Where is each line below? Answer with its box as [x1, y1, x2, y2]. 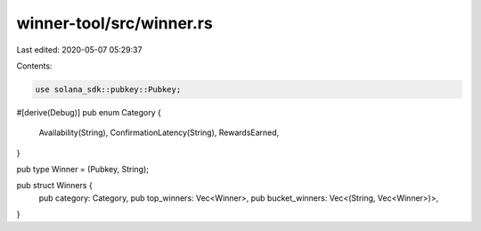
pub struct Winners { [16, 180, 93, 191]
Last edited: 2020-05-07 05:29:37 [16, 44, 143, 55]
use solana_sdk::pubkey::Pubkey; [35, 84, 182, 94]
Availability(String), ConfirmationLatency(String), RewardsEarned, [38, 127, 280, 138]
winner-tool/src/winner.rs [16, 13, 213, 33]
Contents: [16, 60, 53, 71]
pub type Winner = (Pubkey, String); [16, 164, 149, 175]
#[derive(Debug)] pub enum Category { [16, 107, 162, 117]
